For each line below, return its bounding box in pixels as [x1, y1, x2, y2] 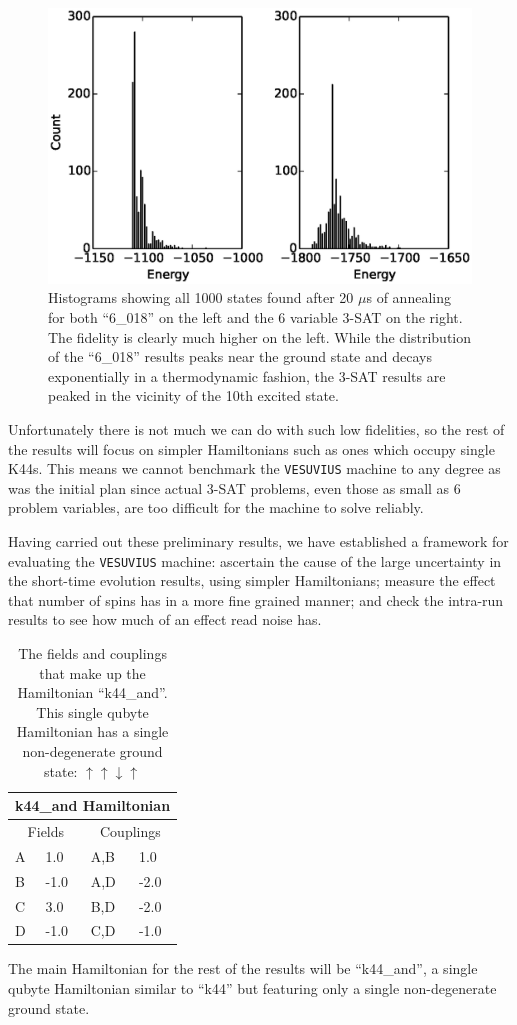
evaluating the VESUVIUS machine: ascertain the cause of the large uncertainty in [8, 550, 502, 571]
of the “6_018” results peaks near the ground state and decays [48, 346, 432, 367]
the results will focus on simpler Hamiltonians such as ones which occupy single [8, 438, 495, 459]
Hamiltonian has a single [16, 721, 169, 742]
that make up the [39, 662, 146, 683]
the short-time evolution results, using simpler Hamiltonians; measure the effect [8, 570, 496, 591]
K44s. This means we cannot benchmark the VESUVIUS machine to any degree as [8, 458, 501, 479]
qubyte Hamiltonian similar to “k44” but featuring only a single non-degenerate [8, 978, 497, 999]
